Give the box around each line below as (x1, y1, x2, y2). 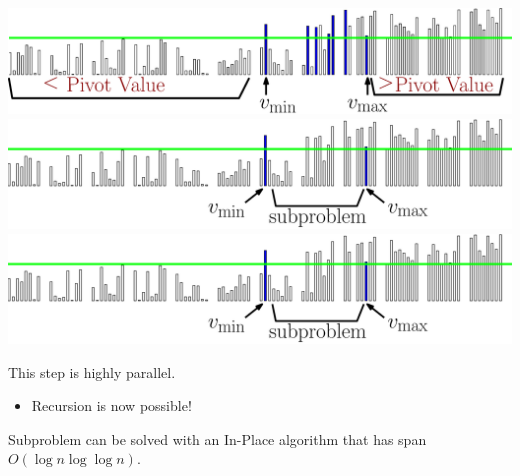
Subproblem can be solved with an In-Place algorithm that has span (8, 428, 427, 449)
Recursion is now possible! (31, 395, 192, 416)
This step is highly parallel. (8, 361, 176, 382)
